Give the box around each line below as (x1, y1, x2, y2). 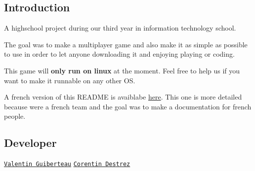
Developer (4, 135, 57, 150)
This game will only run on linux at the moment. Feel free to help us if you (4, 65, 240, 75)
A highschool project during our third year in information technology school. (4, 23, 236, 33)
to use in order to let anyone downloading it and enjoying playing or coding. (4, 49, 235, 59)
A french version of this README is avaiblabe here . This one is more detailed (4, 92, 242, 102)
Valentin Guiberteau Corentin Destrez (4, 161, 130, 168)
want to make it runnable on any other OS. (4, 75, 135, 85)
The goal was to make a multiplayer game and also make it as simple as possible (4, 39, 248, 49)
